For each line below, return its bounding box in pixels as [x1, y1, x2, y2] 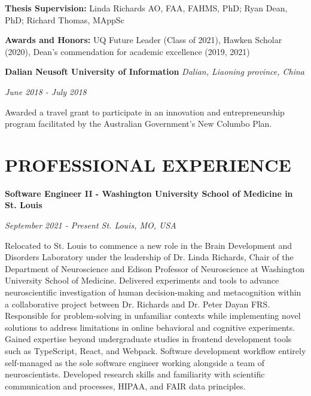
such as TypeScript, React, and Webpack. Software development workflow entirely [5, 345, 306, 357]
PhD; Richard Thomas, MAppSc [5, 13, 124, 26]
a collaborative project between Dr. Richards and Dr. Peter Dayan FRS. [5, 297, 270, 310]
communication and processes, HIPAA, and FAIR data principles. [5, 379, 246, 392]
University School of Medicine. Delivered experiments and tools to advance [5, 274, 279, 287]
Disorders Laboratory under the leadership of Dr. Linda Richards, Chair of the [5, 251, 294, 263]
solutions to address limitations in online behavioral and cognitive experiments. [5, 321, 295, 333]
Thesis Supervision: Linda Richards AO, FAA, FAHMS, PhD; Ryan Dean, [5, 2, 288, 14]
